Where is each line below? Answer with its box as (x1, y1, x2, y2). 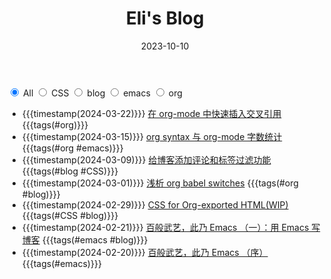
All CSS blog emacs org (22, 87, 183, 99)
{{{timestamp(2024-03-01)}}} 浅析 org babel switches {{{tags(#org (21, 177, 299, 189)
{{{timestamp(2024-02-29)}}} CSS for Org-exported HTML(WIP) (21, 198, 289, 211)
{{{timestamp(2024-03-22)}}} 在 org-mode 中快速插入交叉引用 (21, 107, 282, 119)
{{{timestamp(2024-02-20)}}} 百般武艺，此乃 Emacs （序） (21, 246, 269, 258)
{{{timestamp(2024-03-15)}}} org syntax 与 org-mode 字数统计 (21, 130, 283, 142)
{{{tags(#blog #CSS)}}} (21, 165, 119, 177)
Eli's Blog (125, 7, 205, 30)
